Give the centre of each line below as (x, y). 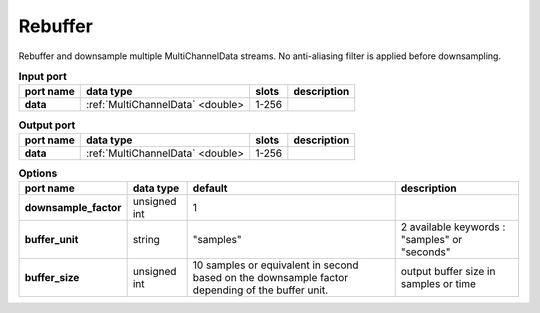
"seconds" (425, 252)
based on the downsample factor (270, 278)
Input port (42, 77)
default (210, 188)
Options (38, 173)
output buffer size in (448, 272)
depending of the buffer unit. (260, 290)
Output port (47, 125)
